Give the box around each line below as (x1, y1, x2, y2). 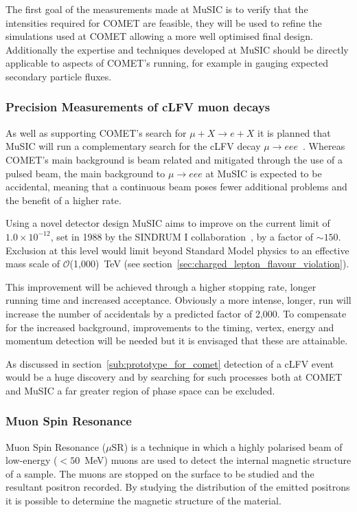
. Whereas (303, 139, 345, 153)
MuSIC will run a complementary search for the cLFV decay (5, 139, 261, 153)
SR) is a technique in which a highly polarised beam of (111, 439, 343, 454)
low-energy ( (5, 453, 58, 467)
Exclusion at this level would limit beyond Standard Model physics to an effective (5, 243, 349, 257)
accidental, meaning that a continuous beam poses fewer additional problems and (5, 179, 347, 194)
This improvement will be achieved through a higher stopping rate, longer (5, 279, 316, 293)
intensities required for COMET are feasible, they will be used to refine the (5, 15, 322, 30)
